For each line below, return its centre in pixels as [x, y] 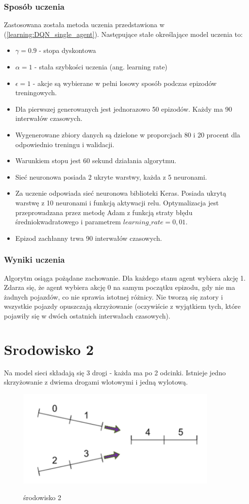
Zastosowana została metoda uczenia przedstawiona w [84, 25]
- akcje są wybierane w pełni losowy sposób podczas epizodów [125, 83]
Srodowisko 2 [49, 349]
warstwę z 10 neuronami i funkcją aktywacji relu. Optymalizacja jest [117, 202]
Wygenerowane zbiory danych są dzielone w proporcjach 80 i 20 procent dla [128, 134]
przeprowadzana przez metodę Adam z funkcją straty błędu [104, 212]
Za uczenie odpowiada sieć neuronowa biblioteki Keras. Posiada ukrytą [121, 193]
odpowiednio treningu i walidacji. [65, 144]
